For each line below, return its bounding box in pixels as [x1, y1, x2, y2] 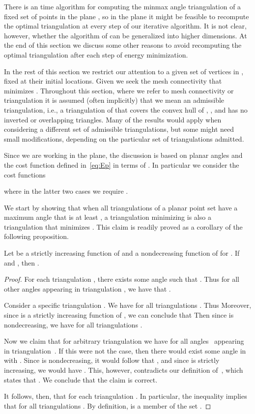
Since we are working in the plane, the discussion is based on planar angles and [4, 150, 243, 160]
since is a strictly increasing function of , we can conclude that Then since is [4, 310, 234, 320]
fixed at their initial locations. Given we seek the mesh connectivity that [4, 76, 222, 86]
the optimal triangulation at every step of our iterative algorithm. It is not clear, [4, 21, 247, 31]
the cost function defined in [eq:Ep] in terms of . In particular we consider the [4, 159, 239, 170]
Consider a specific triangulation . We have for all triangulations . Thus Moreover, [4, 300, 252, 310]
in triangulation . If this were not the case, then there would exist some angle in [4, 345, 246, 355]
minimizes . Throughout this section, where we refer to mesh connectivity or [4, 85, 234, 95]
